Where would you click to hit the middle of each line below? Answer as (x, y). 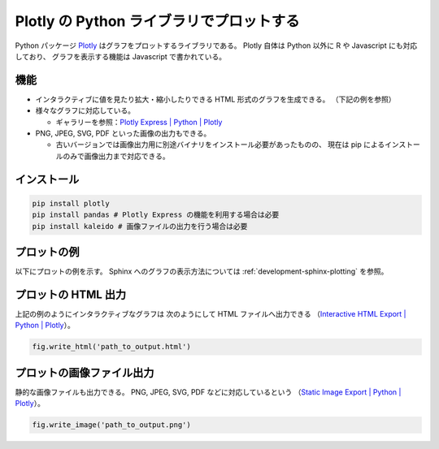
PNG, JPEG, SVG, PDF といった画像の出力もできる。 (123, 133)
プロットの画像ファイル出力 (85, 372)
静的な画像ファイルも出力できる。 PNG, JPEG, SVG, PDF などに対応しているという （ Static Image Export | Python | (208, 392)
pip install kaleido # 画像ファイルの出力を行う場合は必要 (140, 226)
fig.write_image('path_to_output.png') (111, 425)
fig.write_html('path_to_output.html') (111, 347)
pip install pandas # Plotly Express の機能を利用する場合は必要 (156, 215)
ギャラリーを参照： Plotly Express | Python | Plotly (139, 122)
